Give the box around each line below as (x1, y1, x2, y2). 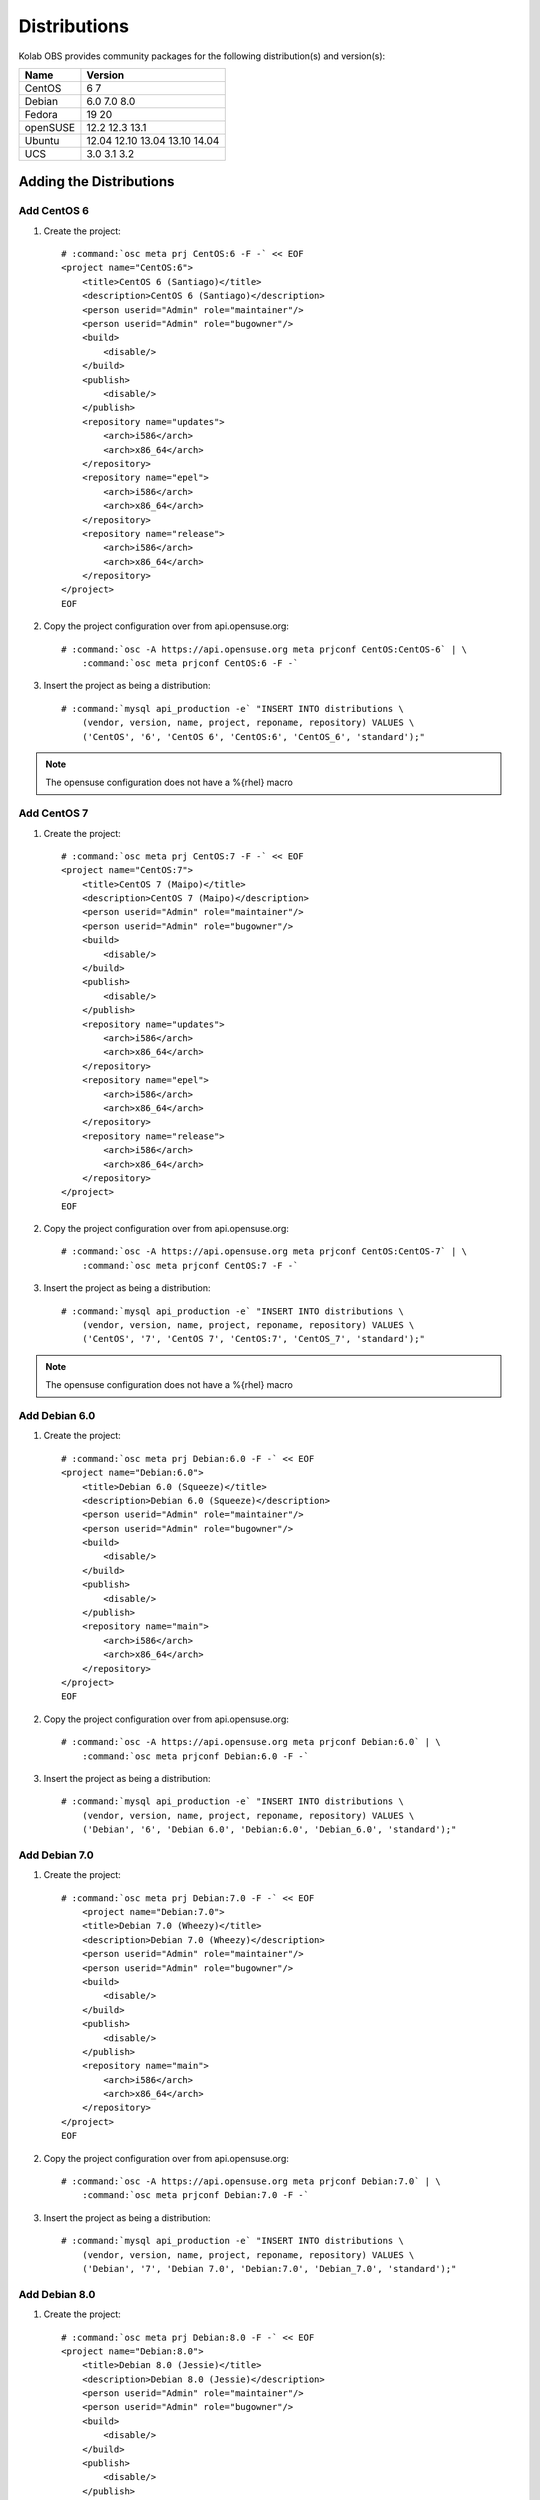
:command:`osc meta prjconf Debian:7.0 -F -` (81, 2190, 310, 2201)
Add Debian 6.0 (18, 1408, 96, 1422)
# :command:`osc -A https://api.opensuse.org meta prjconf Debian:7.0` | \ (61, 2176, 441, 2187)
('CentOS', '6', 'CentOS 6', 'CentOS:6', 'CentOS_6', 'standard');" (81, 731, 425, 742)
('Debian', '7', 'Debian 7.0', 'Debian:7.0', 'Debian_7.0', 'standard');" (81, 2263, 457, 2274)
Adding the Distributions (18, 173, 175, 190)
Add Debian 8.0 (18, 2287, 96, 2301)
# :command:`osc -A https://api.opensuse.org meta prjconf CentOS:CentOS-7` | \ (61, 1246, 468, 1257)
